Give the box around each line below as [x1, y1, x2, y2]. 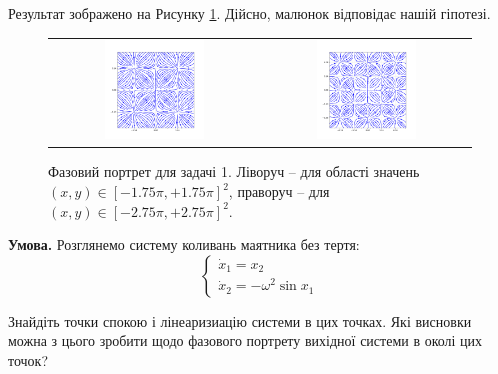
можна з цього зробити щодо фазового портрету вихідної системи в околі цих [8, 330, 483, 351]
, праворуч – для [228, 181, 330, 202]
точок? [8, 350, 49, 370]
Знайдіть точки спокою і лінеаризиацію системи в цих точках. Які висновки [8, 310, 472, 331]
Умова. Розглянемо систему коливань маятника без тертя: [8, 234, 360, 255]
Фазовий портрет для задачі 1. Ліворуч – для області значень [48, 161, 420, 182]
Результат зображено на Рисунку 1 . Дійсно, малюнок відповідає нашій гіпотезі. [8, 3, 491, 23]
